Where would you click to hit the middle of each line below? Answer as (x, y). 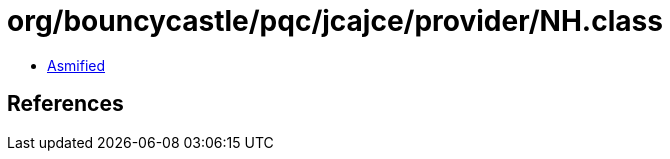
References (65, 104)
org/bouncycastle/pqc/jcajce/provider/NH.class (335, 21)
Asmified (76, 65)
